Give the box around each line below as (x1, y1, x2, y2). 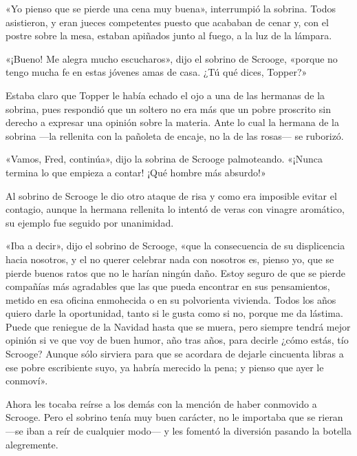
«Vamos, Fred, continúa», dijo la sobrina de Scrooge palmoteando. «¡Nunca (6, 152, 323, 166)
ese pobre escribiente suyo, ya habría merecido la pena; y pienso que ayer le (6, 360, 324, 374)
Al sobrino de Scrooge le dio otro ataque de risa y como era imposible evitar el (6, 188, 337, 203)
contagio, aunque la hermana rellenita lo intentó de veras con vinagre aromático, (6, 202, 345, 216)
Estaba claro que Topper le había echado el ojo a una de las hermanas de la (6, 87, 325, 102)
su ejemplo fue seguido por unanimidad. (6, 215, 174, 229)
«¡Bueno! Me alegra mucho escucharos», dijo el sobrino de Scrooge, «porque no (6, 51, 338, 65)
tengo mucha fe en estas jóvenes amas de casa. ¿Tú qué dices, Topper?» (6, 65, 307, 79)
